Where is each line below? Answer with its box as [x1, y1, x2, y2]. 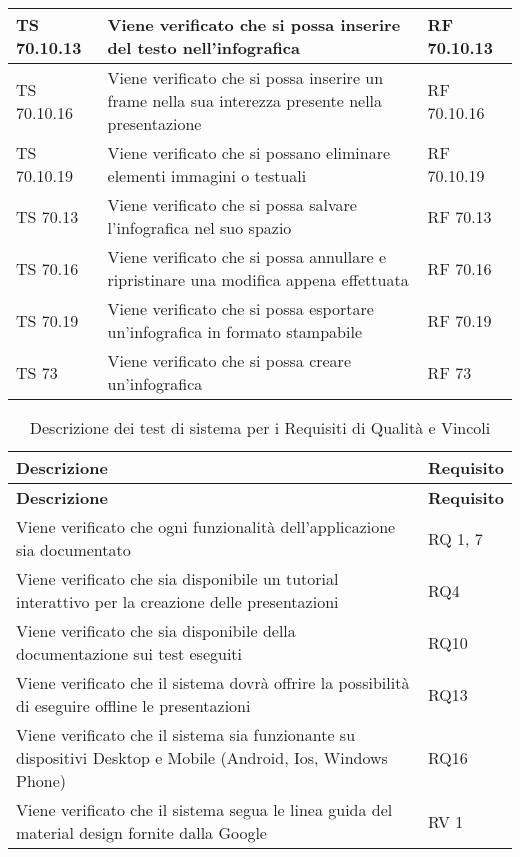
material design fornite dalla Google [16, 821, 267, 844]
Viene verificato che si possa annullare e [107, 245, 387, 268]
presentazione [107, 112, 202, 135]
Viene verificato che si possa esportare [107, 297, 374, 320]
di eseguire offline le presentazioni [16, 694, 251, 717]
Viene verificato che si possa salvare [107, 193, 357, 216]
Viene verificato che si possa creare [107, 349, 351, 372]
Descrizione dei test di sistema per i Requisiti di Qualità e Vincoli [29, 416, 491, 439]
